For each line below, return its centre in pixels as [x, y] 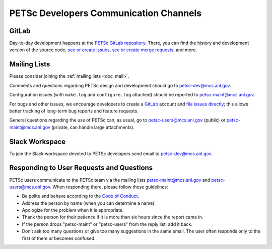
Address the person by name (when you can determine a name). [89, 203]
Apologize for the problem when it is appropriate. [73, 210]
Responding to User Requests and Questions [81, 168]
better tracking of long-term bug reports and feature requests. [74, 111]
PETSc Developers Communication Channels [106, 13]
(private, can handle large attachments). [93, 127]
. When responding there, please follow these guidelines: [109, 187]
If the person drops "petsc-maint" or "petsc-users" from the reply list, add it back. [107, 224]
